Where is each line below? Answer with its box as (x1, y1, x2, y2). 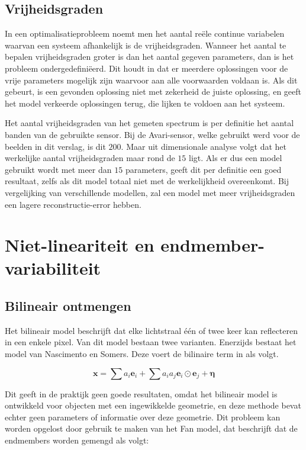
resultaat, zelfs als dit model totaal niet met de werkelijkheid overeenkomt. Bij (5, 175, 289, 187)
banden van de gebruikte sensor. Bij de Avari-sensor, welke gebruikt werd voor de (5, 128, 300, 140)
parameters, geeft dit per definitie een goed (125, 163, 282, 175)
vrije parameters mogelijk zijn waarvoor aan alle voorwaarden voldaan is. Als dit (5, 73, 298, 86)
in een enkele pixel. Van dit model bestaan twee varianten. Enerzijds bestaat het (5, 336, 297, 348)
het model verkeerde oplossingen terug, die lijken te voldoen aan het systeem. (5, 97, 285, 109)
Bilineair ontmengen (5, 297, 131, 315)
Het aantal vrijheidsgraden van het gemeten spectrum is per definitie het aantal (5, 117, 294, 129)
